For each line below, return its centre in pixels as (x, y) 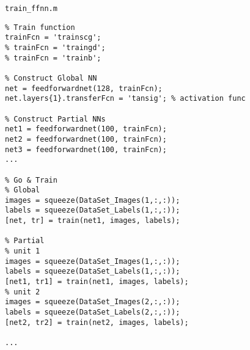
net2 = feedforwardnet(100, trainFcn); (86, 139)
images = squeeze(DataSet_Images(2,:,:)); (93, 302)
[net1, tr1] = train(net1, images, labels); (97, 282)
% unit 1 (23, 251)
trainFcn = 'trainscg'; (53, 38)
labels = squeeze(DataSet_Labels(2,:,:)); (93, 312)
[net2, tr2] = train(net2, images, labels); (97, 322)
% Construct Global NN (51, 78)
